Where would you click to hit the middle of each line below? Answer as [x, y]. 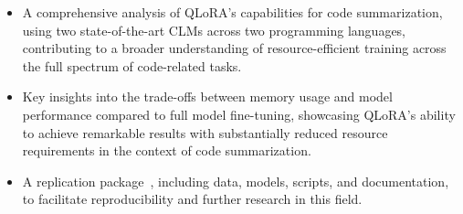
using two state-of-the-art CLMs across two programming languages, [214, 30]
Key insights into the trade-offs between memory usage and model [207, 96]
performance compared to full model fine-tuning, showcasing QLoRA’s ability [239, 114]
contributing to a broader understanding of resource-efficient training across [234, 48]
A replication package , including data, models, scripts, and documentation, [236, 181]
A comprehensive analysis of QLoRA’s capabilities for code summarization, [232, 12]
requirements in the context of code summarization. [167, 150]
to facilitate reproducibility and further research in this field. [192, 199]
